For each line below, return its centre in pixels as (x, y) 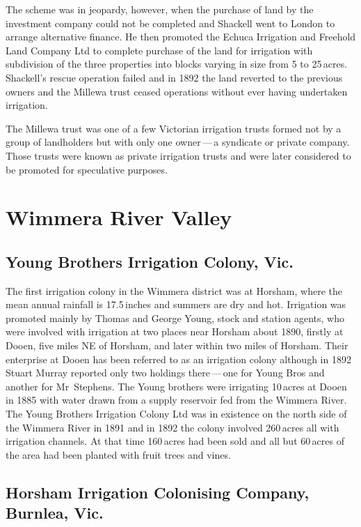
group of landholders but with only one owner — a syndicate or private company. (178, 142)
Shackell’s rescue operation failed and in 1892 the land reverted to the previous (174, 77)
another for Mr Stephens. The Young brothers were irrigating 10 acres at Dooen (176, 386)
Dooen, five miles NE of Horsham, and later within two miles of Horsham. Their (177, 345)
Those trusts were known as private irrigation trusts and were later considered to (178, 155)
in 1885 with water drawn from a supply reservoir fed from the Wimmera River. (176, 400)
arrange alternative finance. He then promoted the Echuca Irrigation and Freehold (181, 37)
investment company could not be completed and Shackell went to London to (170, 23)
